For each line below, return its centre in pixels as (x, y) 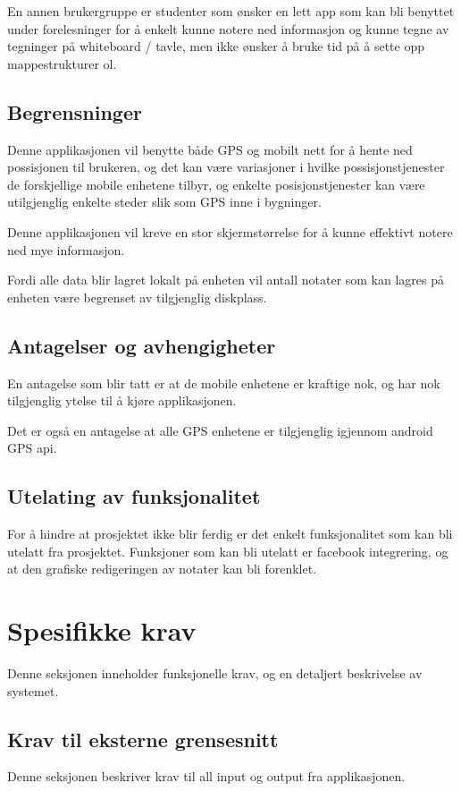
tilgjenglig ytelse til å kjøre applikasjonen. (122, 400)
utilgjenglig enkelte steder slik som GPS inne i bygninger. (164, 202)
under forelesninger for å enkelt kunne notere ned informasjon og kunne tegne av (228, 28)
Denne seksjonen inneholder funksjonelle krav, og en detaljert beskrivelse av (215, 673)
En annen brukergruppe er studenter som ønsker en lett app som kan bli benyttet (231, 11)
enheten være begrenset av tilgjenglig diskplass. (137, 297)
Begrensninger (75, 111)
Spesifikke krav (102, 630)
